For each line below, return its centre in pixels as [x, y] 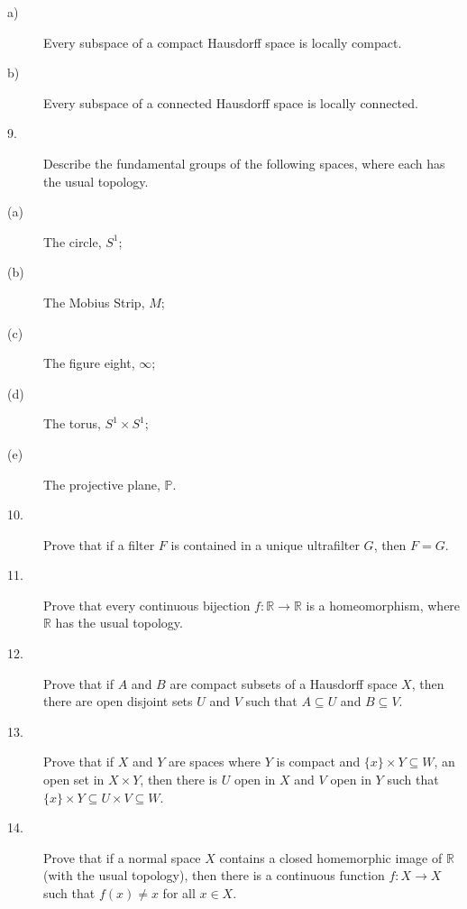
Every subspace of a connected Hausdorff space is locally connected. [231, 102]
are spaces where [215, 762]
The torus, [72, 423]
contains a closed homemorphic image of [331, 857]
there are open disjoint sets [118, 701]
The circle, [73, 241]
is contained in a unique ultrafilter [265, 544]
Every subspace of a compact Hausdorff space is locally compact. [223, 42]
